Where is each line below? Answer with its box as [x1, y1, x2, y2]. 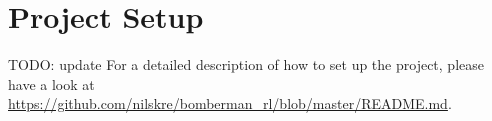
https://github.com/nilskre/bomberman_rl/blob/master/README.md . [8, 93, 452, 114]
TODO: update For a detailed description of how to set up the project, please [8, 54, 484, 75]
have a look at [8, 73, 95, 94]
